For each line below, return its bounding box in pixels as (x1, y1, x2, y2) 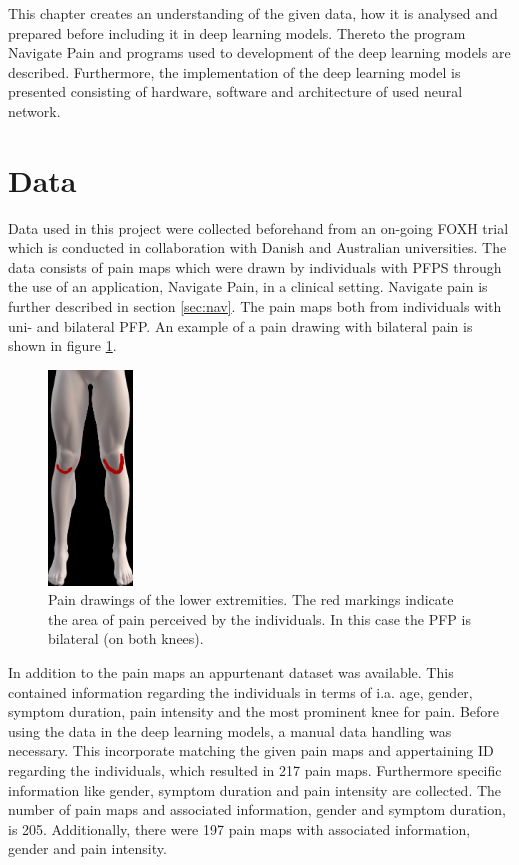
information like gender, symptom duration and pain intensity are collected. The (8, 779, 502, 800)
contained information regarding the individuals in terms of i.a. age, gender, (8, 681, 473, 702)
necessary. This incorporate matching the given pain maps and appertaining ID (8, 740, 494, 761)
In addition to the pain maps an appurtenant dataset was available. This (8, 661, 454, 682)
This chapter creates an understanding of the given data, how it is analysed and (8, 3, 498, 23)
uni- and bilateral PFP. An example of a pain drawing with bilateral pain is (8, 315, 473, 336)
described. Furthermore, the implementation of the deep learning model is (8, 61, 461, 82)
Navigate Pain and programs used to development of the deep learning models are (8, 42, 511, 63)
